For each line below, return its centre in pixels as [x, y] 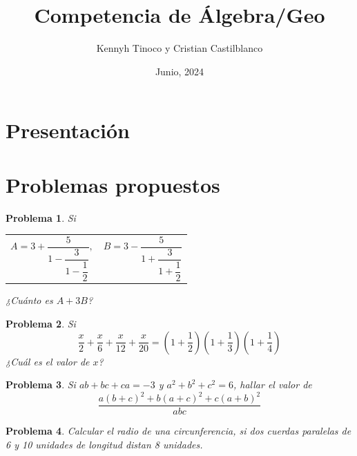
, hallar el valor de [272, 384]
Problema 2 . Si [41, 323]
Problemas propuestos [113, 184]
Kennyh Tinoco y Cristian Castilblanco [180, 48]
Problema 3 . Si [41, 384]
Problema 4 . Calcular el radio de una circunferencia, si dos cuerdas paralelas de [178, 431]
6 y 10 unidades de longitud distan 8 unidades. [104, 444]
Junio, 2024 [180, 71]
